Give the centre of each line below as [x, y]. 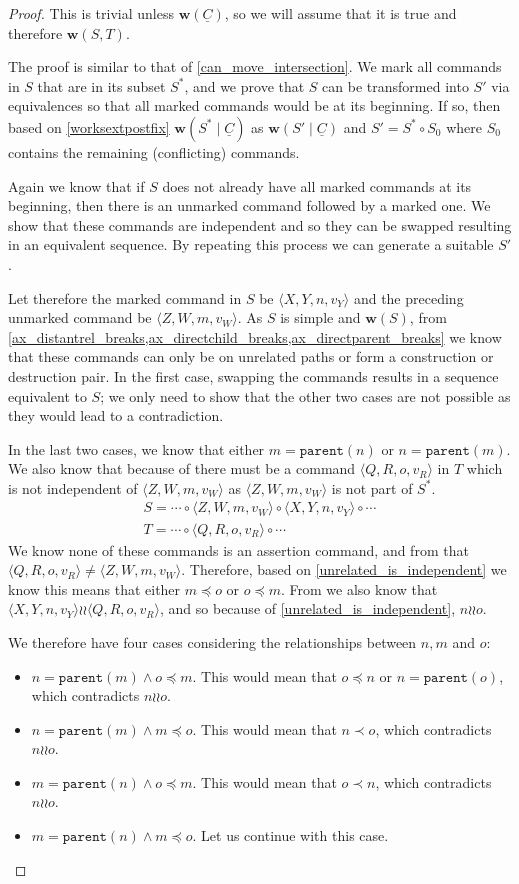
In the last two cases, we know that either [136, 448]
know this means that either [94, 588]
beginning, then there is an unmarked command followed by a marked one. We [249, 205]
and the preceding [408, 297]
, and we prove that [244, 85]
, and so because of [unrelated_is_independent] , [308, 608]
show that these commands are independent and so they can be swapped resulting [260, 224]
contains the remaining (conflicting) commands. [154, 151]
